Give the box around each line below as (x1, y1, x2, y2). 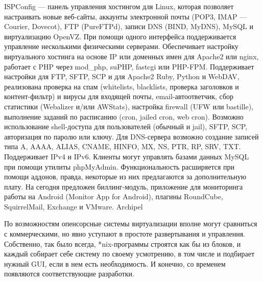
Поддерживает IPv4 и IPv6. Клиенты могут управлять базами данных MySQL (4, 151, 249, 161)
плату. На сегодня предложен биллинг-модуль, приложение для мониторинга (4, 181, 243, 192)
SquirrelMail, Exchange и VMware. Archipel (4, 201, 143, 212)
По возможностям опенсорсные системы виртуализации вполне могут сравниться (4, 218, 257, 229)
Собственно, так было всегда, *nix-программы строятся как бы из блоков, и (4, 238, 241, 249)
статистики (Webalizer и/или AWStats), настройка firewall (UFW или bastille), (4, 101, 254, 111)
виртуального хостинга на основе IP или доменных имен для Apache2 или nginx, (4, 51, 259, 61)
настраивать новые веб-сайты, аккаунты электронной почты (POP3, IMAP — (4, 11, 247, 21)
